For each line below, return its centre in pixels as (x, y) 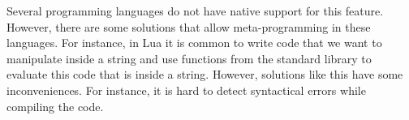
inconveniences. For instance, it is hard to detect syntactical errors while (186, 90)
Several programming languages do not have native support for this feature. (195, 11)
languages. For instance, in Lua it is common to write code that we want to (194, 43)
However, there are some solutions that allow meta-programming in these (189, 26)
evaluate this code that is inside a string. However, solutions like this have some (205, 74)
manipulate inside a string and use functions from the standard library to (189, 58)
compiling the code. (55, 106)
